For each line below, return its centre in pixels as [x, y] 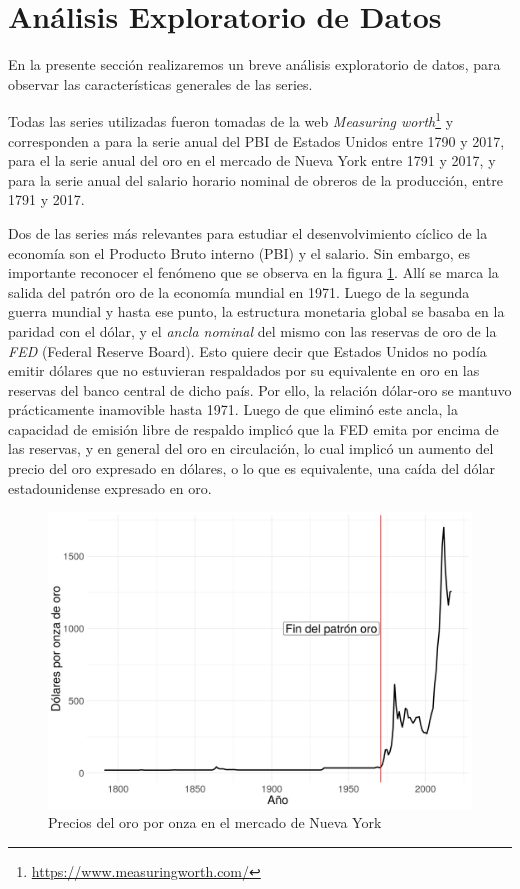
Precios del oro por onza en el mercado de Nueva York [215, 822]
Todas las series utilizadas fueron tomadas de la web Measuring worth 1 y [231, 119]
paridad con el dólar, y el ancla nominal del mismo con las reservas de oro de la [252, 330]
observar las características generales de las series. [160, 83]
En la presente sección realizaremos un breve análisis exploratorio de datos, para [254, 64]
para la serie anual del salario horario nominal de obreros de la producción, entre [255, 179]
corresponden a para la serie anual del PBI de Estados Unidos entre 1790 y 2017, [256, 140]
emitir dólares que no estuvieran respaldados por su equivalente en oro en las [244, 370]
